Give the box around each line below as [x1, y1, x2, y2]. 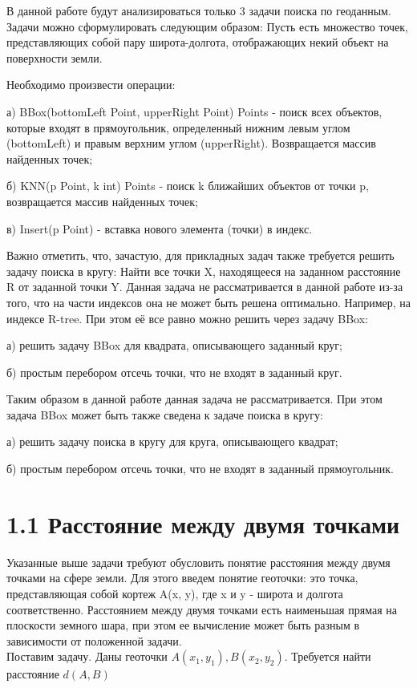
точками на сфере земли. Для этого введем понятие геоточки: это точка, [6, 569, 358, 586]
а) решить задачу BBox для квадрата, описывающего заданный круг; [6, 337, 342, 354]
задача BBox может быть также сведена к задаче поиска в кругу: [6, 406, 323, 423]
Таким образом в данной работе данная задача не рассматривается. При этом [6, 391, 383, 407]
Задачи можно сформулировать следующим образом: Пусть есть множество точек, [6, 18, 408, 34]
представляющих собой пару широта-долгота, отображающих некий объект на [6, 34, 389, 51]
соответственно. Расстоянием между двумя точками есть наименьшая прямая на [6, 601, 397, 617]
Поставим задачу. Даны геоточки [6, 648, 168, 665]
